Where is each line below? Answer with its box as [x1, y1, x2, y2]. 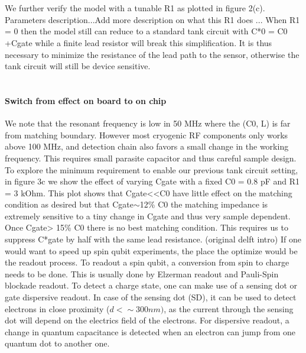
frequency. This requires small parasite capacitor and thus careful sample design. [5, 151, 297, 164]
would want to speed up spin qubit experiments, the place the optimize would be [5, 244, 298, 257]
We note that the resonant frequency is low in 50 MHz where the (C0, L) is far [5, 117, 291, 129]
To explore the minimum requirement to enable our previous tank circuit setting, [5, 163, 298, 176]
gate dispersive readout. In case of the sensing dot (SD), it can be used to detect [5, 291, 297, 303]
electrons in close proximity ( [5, 302, 110, 315]
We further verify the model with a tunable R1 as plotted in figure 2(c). [5, 2, 265, 14]
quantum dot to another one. [5, 337, 110, 349]
